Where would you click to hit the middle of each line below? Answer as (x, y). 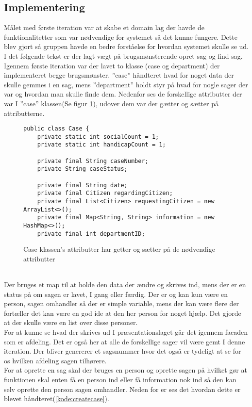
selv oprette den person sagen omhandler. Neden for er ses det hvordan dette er (122, 389)
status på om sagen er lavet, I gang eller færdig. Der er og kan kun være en (116, 294)
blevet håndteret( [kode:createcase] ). (57, 399)
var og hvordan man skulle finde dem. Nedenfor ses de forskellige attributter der (123, 94)
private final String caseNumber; (93, 161)
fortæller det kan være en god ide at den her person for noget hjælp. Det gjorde (123, 313)
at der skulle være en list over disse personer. (71, 322)
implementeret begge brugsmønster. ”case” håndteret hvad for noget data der (119, 75)
